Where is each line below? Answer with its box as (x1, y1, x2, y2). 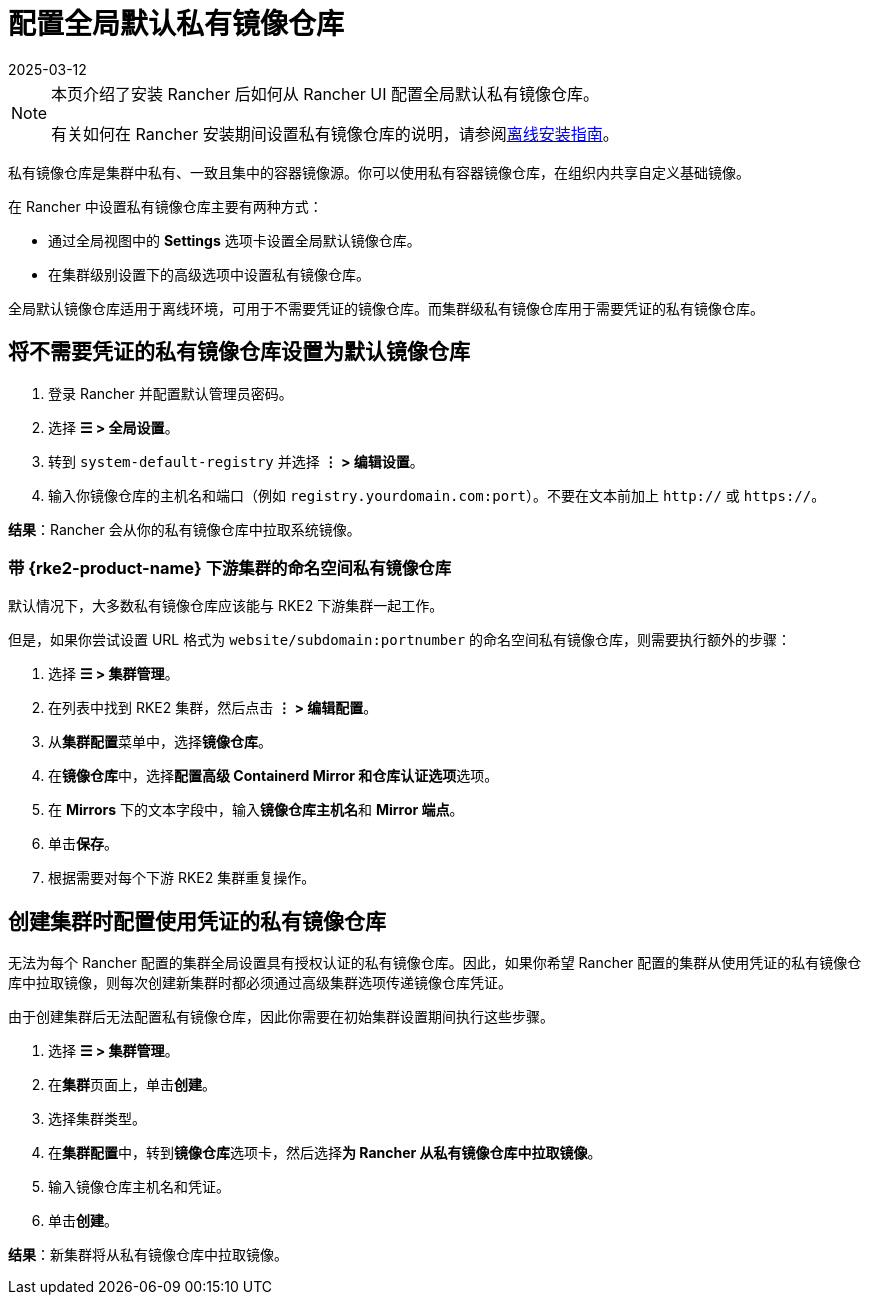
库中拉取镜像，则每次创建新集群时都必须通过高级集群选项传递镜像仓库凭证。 (8, 974, 512, 992)
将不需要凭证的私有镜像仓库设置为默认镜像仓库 (8, 339, 470, 365)
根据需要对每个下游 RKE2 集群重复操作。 (48, 869, 316, 887)
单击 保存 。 (48, 835, 118, 853)
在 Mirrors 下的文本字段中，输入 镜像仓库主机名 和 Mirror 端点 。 (48, 801, 464, 819)
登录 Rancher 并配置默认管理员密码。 (48, 384, 293, 402)
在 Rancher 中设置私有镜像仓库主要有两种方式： (8, 197, 323, 215)
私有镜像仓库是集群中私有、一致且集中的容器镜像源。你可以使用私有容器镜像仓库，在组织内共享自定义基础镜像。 (8, 163, 750, 181)
